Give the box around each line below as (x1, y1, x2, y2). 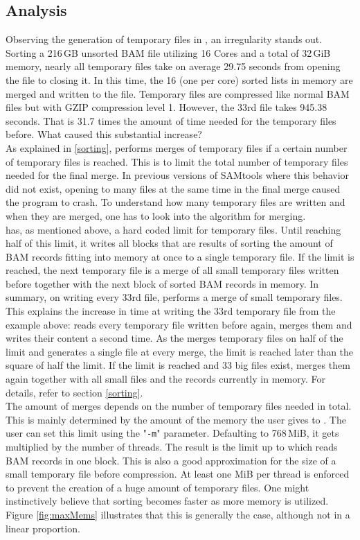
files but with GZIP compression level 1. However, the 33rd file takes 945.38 (6, 100, 327, 114)
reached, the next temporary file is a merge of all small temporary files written (6, 263, 339, 277)
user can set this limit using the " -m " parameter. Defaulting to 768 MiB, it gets (6, 426, 339, 440)
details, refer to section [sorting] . (6, 385, 143, 399)
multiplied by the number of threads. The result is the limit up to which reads (6, 439, 338, 454)
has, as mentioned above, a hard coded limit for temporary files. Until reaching (6, 222, 341, 236)
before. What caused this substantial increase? (6, 127, 202, 141)
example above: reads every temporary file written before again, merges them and (6, 317, 352, 331)
